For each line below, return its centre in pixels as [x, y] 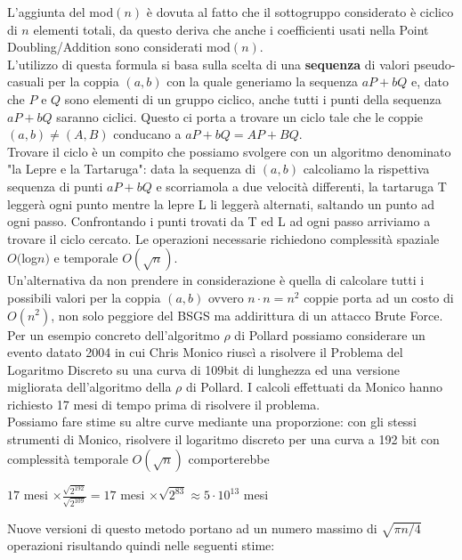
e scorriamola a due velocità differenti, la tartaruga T [301, 186]
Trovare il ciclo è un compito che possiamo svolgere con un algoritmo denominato [229, 151]
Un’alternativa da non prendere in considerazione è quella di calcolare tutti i [216, 280]
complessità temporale [68, 458]
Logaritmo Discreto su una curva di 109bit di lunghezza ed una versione [203, 369]
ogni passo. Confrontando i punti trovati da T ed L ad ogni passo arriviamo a [219, 221]
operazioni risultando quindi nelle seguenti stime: [141, 545]
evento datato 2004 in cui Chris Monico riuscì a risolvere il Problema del [205, 352]
